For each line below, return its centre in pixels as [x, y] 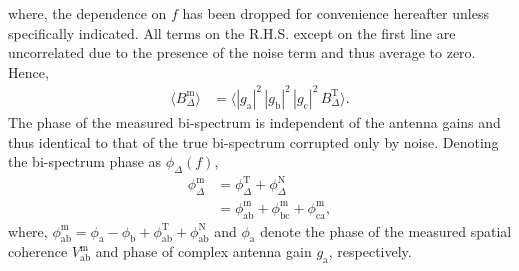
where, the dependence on [87, 13]
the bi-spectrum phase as [85, 161]
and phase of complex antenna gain [203, 251]
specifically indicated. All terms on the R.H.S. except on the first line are [232, 32]
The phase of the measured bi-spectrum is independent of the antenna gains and [254, 121]
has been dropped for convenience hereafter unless [335, 13]
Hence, [28, 71]
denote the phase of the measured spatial [386, 230]
